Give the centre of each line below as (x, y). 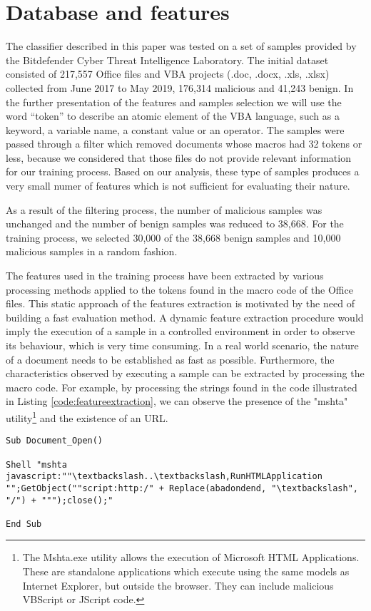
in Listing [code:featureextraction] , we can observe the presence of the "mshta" (177, 401)
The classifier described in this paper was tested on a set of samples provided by (181, 46)
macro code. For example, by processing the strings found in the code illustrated (182, 387)
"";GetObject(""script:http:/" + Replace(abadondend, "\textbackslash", (182, 488)
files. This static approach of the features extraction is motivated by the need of (180, 303)
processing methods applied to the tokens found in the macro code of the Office (179, 289)
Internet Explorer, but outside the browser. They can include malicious (178, 585)
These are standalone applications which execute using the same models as (186, 571)
